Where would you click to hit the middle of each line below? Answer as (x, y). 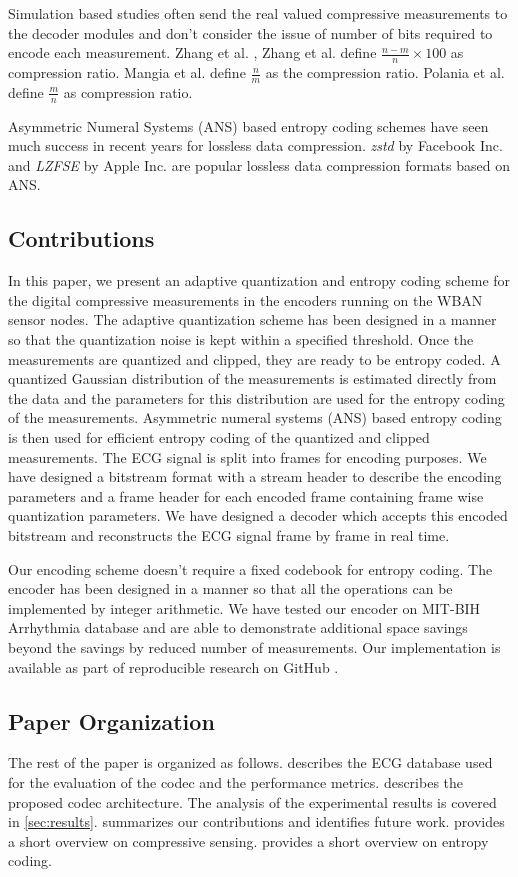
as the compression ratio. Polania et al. (385, 72)
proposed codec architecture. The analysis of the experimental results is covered (252, 801)
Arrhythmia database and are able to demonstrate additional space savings (238, 627)
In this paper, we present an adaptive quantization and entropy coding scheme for (259, 280)
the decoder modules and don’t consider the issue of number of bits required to (250, 32)
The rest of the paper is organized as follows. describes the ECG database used (250, 762)
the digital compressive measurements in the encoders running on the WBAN (245, 299)
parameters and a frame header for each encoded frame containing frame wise (246, 495)
